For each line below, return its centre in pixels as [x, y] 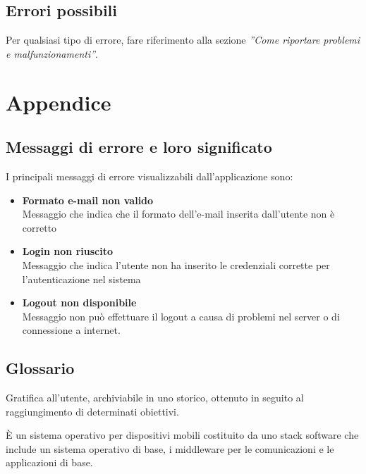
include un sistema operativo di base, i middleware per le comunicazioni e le [170, 448]
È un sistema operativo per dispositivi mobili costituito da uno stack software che [182, 435]
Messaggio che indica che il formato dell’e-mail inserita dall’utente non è [178, 214]
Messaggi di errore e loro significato [139, 147]
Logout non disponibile [79, 303]
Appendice [59, 102]
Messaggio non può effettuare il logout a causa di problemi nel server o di [181, 316]
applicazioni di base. [49, 462]
